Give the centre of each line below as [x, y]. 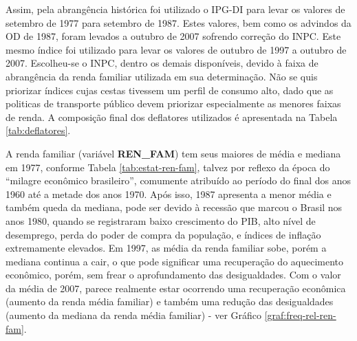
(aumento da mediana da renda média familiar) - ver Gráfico [134, 315]
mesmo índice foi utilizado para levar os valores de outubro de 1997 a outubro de [176, 49]
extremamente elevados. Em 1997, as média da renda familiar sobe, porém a [166, 248]
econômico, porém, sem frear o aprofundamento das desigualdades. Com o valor [173, 275]
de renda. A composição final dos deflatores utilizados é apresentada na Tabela [172, 117]
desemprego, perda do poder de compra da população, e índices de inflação [163, 234]
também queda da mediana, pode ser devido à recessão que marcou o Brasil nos [174, 207]
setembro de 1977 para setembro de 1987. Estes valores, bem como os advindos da [178, 22]
